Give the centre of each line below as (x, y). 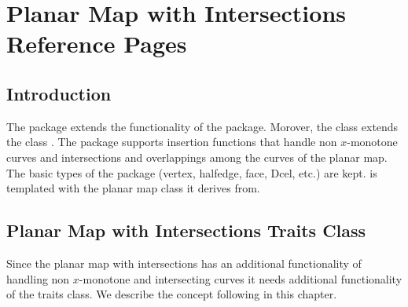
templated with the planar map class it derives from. (133, 188)
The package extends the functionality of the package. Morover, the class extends (202, 126)
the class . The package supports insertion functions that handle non (172, 142)
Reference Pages (97, 44)
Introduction (59, 93)
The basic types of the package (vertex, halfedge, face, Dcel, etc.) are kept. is (192, 172)
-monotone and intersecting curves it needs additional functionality (241, 278)
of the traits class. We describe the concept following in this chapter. (172, 294)
